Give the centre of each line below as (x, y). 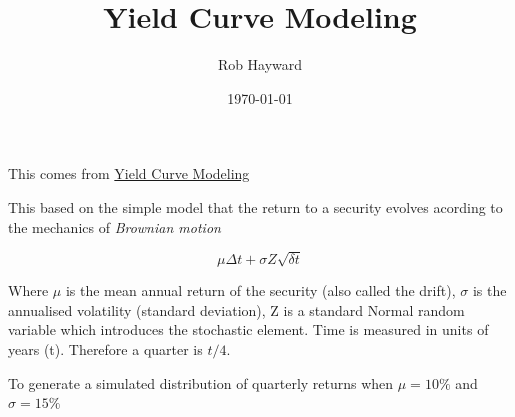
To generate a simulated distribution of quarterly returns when (201, 382)
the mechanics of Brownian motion (114, 226)
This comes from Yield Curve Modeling (129, 173)
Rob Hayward (260, 64)
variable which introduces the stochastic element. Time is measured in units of (248, 329)
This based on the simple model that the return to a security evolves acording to (255, 206)
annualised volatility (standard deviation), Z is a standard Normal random (236, 309)
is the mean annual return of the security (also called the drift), (260, 290)
